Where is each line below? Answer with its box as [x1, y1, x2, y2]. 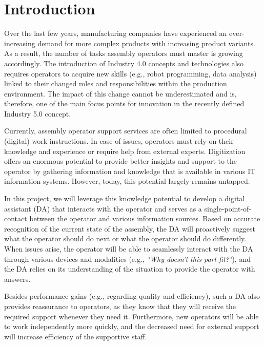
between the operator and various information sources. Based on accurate [29, 213, 260, 224]
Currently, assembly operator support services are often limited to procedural [4, 125, 247, 136]
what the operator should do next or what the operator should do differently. [4, 233, 247, 244]
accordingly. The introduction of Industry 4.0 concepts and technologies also [4, 57, 244, 68]
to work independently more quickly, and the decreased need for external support [4, 321, 259, 332]
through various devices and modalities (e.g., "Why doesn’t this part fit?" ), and [4, 253, 251, 264]
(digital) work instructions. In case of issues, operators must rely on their [4, 136, 234, 146]
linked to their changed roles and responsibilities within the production [4, 78, 227, 89]
